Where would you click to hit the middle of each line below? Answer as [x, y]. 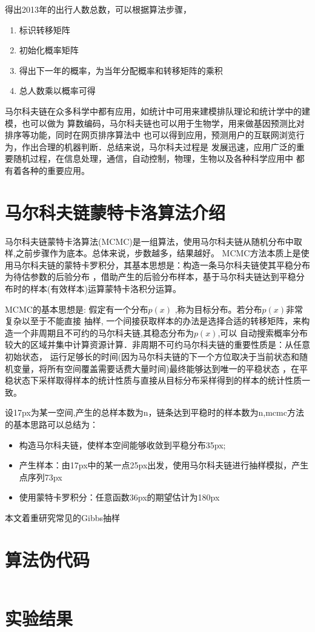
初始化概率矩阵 [49, 50]
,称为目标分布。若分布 [218, 309]
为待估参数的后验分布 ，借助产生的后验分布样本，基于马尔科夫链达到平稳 [151, 277]
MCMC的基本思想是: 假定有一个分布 [77, 309]
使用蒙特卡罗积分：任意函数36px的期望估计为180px [119, 497]
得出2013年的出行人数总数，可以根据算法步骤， [98, 9]
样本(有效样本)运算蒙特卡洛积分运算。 [105, 289]
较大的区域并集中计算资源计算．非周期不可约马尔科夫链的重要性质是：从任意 [157, 344]
